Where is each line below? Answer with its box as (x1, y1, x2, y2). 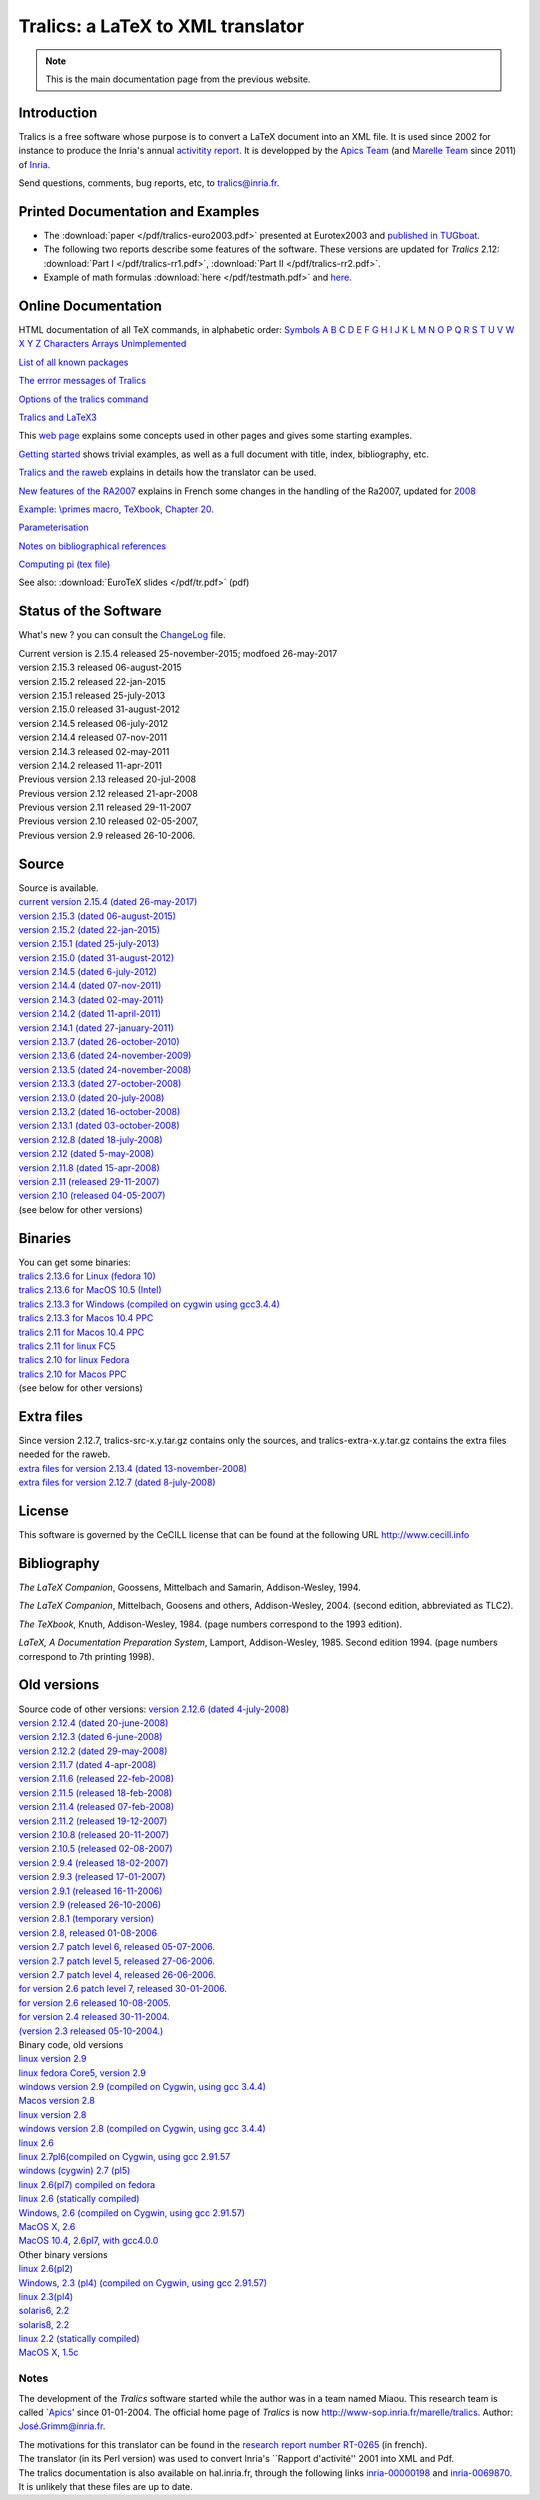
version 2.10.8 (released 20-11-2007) (18, 1829, 170, 1841)
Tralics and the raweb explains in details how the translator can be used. (18, 466, 317, 479)
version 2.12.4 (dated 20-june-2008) (18, 1716, 169, 1729)
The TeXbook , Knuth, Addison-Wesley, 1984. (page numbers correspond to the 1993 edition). (18, 1618, 403, 1630)
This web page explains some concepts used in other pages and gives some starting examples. (18, 430, 413, 442)
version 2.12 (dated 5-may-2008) (18, 1148, 155, 1160)
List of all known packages (18, 356, 129, 368)
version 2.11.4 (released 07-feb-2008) (18, 1801, 175, 1813)
